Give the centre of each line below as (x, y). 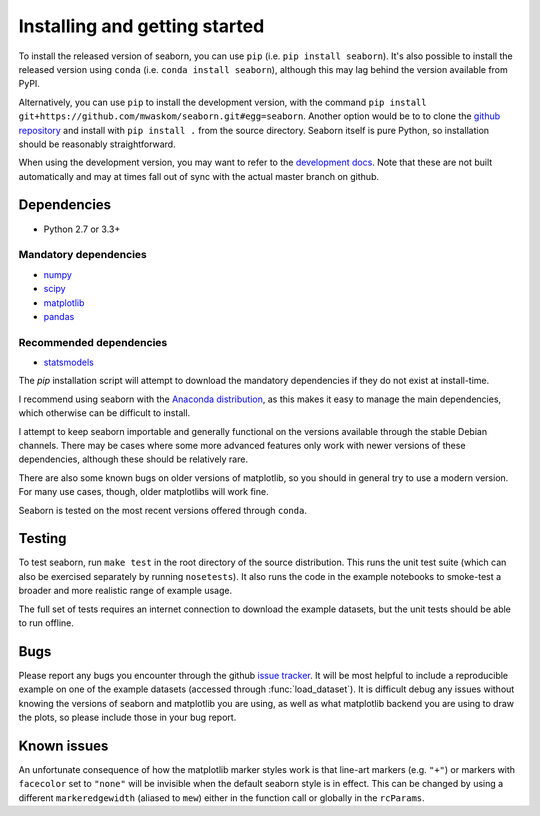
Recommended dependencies (93, 342)
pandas (59, 316)
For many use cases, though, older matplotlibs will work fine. (143, 492)
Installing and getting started (141, 26)
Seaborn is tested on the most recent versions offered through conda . (162, 510)
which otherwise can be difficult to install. (104, 413)
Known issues (63, 745)
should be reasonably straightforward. (97, 144)
